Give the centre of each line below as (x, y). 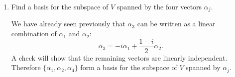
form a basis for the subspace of (129, 67)
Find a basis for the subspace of (60, 6)
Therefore (26, 67)
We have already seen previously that (68, 24)
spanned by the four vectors (159, 6)
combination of (34, 34)
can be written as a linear (176, 24)
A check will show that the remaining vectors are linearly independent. (119, 57)
